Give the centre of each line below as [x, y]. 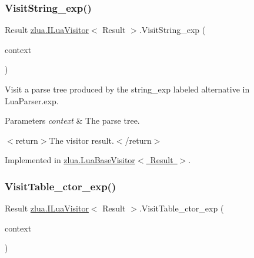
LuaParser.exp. [32, 100]
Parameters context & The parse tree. [72, 120]
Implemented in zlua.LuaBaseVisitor [70, 160]
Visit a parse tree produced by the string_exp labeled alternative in [127, 89]
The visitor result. [81, 140]
